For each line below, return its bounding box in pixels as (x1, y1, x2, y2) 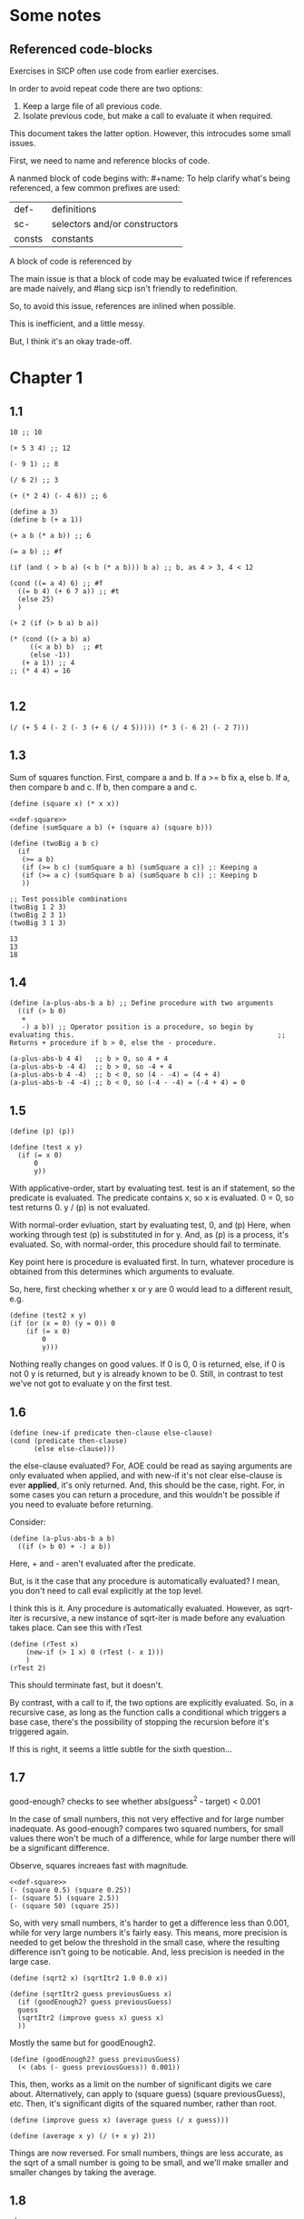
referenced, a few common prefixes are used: (9, 183, 181, 193)
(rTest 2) (9, 1664, 47, 1673)
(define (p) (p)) (9, 1127, 75, 1137)
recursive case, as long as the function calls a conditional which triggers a (9, 1707, 287, 1718)
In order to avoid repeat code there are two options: (9, 84, 202, 94)
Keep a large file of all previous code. (22, 101, 162, 111)
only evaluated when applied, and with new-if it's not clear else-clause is (9, 1470, 283, 1481)
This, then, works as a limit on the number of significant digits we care (9, 2078, 272, 2089)
